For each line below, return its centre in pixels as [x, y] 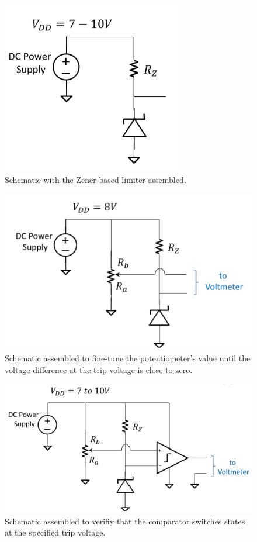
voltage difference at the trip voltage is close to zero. [99, 369]
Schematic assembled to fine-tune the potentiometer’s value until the [128, 358]
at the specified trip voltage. [55, 532]
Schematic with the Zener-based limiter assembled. [95, 179]
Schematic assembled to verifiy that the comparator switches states [125, 521]
